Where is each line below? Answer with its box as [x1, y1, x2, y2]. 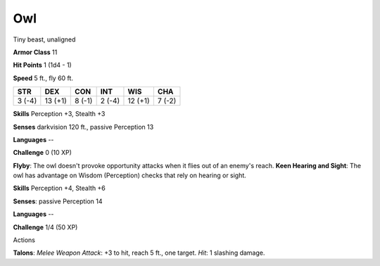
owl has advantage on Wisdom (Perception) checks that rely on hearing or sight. [13, 171, 246, 179]
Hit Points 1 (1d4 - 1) [13, 61, 72, 70]
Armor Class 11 [13, 48, 58, 56]
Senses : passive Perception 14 [13, 197, 103, 205]
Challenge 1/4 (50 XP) [13, 222, 78, 232]
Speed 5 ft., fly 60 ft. [13, 74, 74, 82]
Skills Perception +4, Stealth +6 [13, 184, 106, 193]
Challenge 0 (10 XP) [13, 148, 72, 157]
